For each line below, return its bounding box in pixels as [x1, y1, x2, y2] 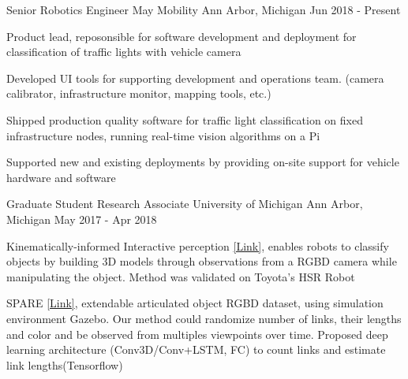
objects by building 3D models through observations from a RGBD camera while [6, 253, 397, 269]
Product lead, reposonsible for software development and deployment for [6, 28, 357, 44]
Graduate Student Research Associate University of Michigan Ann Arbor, [6, 195, 363, 212]
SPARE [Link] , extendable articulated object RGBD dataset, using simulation [6, 295, 384, 311]
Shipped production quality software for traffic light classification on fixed [6, 111, 363, 128]
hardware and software [6, 169, 116, 185]
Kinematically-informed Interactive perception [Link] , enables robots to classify [6, 237, 389, 254]
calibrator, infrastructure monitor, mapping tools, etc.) [6, 85, 271, 102]
